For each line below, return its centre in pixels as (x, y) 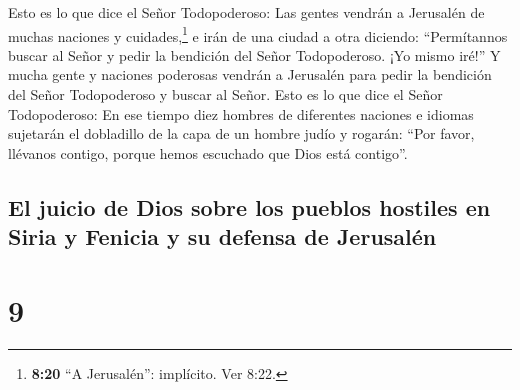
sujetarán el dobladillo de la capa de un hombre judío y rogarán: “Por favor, (241, 133)
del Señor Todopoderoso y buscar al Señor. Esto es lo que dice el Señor (225, 94)
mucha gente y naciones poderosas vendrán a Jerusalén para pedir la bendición (250, 74)
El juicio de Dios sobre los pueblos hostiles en (249, 206)
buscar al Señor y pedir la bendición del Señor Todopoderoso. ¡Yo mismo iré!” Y (254, 54)
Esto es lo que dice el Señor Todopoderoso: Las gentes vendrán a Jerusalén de (246, 12)
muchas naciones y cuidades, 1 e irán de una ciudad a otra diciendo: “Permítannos (258, 34)
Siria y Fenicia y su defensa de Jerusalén (222, 236)
